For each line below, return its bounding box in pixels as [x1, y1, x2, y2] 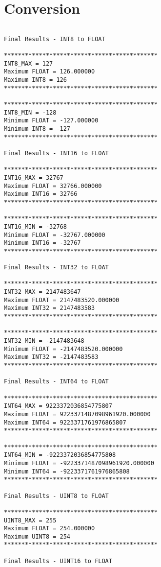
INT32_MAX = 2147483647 [4, 288, 81, 296]
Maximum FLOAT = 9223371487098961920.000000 [4, 410, 151, 418]
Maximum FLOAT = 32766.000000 [4, 182, 102, 189]
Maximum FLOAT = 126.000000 [4, 68, 95, 75]
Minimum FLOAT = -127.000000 [4, 117, 99, 124]
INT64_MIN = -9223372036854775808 [4, 451, 116, 459]
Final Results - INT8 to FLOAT [4, 35, 105, 43]
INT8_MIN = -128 [4, 109, 57, 116]
